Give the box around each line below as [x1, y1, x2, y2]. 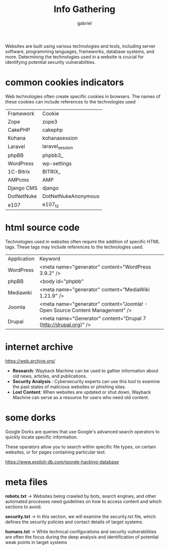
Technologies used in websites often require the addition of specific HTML [5, 239, 160, 245]
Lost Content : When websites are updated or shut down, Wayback [12, 389, 151, 395]
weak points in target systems [5, 539, 67, 545]
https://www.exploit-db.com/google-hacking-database [5, 459, 119, 465]
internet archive [5, 341, 73, 353]
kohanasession [42, 134, 78, 141]
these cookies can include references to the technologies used [5, 99, 136, 105]
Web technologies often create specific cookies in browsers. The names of [5, 93, 161, 99]
